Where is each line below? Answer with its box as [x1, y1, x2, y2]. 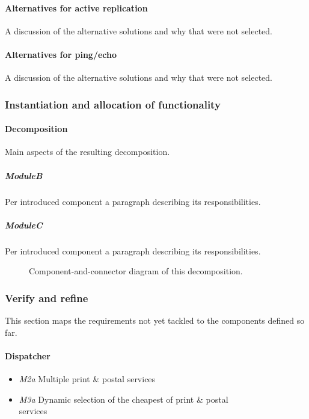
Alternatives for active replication [5, 1, 148, 14]
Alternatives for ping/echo [5, 48, 117, 60]
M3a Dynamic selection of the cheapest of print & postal [19, 392, 228, 405]
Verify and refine [5, 290, 88, 305]
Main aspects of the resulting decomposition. [5, 145, 170, 158]
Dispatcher [5, 349, 50, 362]
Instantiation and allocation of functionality [5, 96, 221, 112]
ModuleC [5, 218, 43, 231]
